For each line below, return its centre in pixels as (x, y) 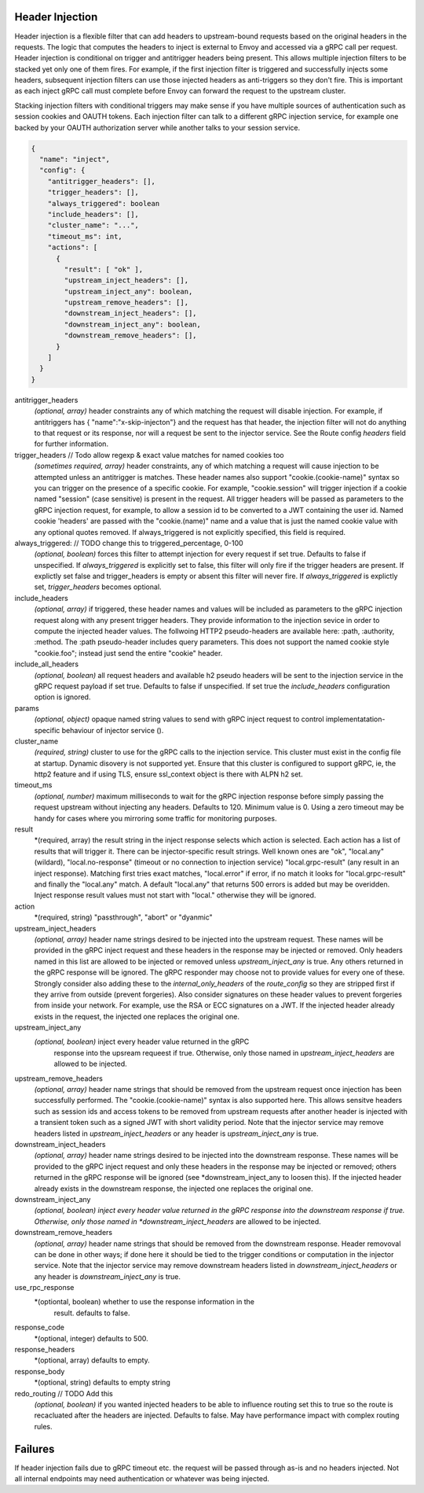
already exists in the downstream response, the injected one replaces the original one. (174, 1189)
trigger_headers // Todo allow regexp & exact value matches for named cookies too (149, 455)
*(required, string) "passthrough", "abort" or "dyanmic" (123, 917)
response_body (40, 1371)
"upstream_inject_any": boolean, (128, 291)
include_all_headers (46, 664)
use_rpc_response (44, 1288)
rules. (43, 1426)
